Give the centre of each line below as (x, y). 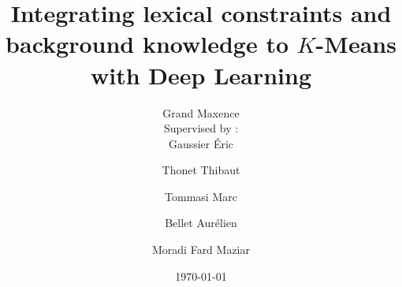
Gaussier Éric (201, 143)
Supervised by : (201, 128)
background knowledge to (147, 44)
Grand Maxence (201, 112)
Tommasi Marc (201, 196)
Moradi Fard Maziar (201, 250)
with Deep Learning (201, 75)
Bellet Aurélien (201, 223)
